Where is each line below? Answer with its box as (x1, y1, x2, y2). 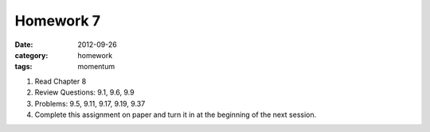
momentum (77, 62, 115, 72)
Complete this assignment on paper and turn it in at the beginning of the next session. (34, 110, 317, 119)
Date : (14, 40, 33, 49)
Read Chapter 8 (34, 76, 87, 86)
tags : (14, 62, 33, 72)
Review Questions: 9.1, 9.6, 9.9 (34, 87, 135, 97)
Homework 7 (14, 12, 101, 29)
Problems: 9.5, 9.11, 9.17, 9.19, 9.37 (34, 99, 146, 108)
